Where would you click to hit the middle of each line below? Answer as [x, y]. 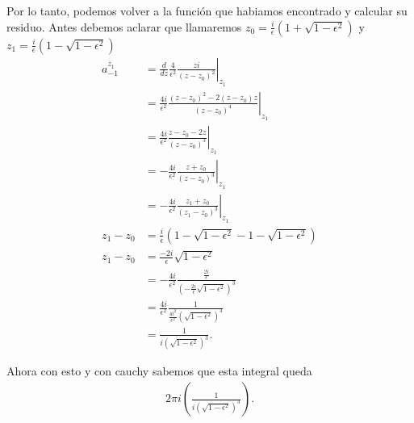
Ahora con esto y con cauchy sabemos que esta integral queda [159, 371]
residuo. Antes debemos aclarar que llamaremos [124, 26]
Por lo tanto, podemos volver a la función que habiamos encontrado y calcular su [207, 10]
